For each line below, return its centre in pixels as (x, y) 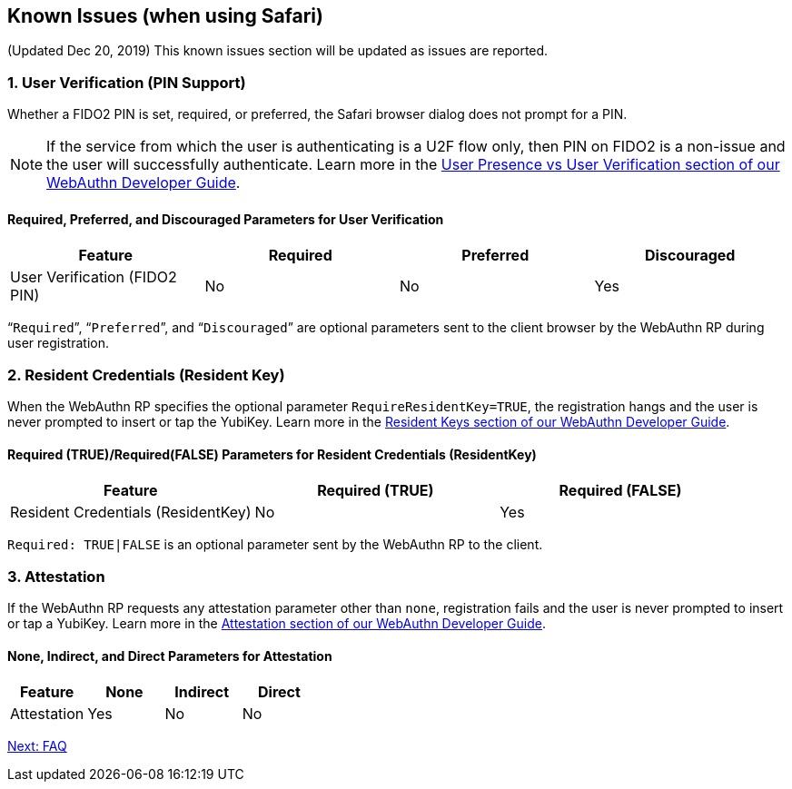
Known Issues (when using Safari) (165, 16)
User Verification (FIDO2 (94, 277)
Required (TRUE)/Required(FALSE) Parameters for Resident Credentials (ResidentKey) (272, 454)
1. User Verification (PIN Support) (127, 82)
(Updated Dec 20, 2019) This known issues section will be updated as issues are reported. (278, 51)
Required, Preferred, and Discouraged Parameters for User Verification (226, 219)
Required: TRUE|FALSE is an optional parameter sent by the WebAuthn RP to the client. (275, 545)
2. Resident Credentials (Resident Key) (146, 375)
